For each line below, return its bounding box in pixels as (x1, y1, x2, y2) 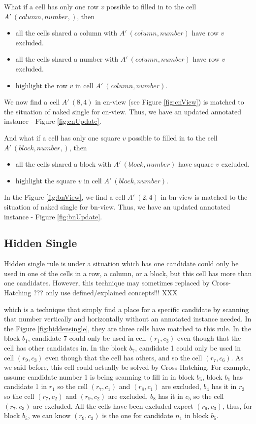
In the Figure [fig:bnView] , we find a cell (4, 192, 126, 202)
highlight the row (15, 80, 67, 90)
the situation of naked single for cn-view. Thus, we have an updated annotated (4, 106, 242, 116)
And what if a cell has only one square (4, 132, 120, 142)
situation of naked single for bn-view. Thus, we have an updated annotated (4, 201, 230, 212)
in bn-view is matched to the (160, 192, 248, 202)
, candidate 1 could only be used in (135, 343, 241, 353)
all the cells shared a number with (15, 54, 119, 64)
